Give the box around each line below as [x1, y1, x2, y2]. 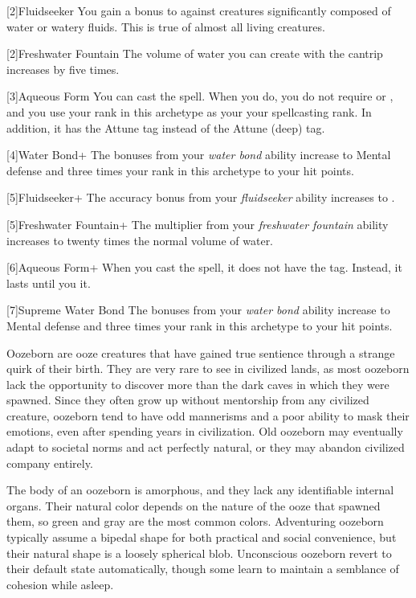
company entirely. [6, 454, 93, 471]
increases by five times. [6, 60, 120, 77]
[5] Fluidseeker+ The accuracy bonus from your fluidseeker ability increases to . [6, 189, 395, 206]
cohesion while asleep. [6, 575, 114, 592]
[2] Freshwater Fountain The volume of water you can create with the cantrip [6, 45, 383, 62]
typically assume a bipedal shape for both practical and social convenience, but [6, 529, 397, 546]
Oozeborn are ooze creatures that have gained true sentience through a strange [6, 344, 395, 361]
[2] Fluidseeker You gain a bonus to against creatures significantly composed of [6, 2, 391, 18]
